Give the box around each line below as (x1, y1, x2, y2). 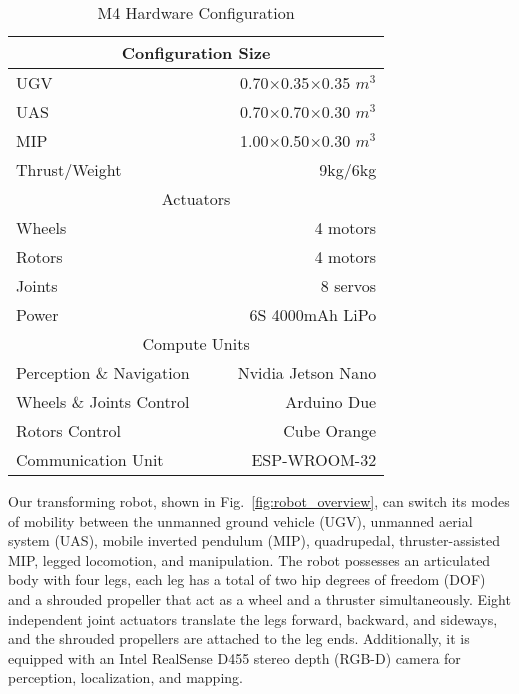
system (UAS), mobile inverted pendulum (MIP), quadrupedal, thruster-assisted (8, 530, 501, 551)
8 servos (320, 274, 377, 297)
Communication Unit (16, 448, 164, 471)
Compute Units (142, 332, 250, 355)
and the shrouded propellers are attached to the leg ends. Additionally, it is (8, 628, 470, 649)
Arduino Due (285, 390, 377, 413)
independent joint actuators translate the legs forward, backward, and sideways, (8, 608, 498, 629)
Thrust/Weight (16, 158, 122, 181)
